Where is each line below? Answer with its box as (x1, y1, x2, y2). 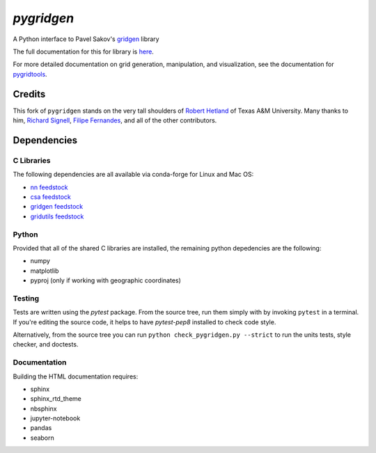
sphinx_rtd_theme (30, 395, 81, 403)
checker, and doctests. (13, 340, 79, 349)
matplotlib (30, 267, 59, 275)
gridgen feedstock (30, 202, 84, 211)
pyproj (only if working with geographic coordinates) (30, 276, 181, 285)
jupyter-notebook (30, 414, 81, 422)
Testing (13, 293, 40, 303)
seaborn (30, 434, 55, 442)
